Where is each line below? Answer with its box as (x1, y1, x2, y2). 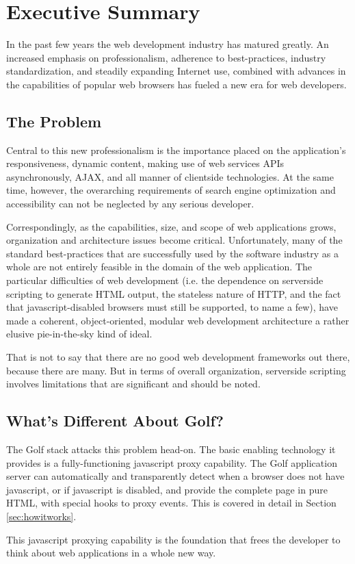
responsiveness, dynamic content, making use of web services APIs (6, 156, 285, 170)
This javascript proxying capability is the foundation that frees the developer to (6, 532, 341, 546)
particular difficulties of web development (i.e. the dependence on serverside (6, 273, 324, 287)
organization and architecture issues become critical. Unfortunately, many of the (6, 233, 343, 247)
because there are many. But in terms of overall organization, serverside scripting (6, 363, 346, 377)
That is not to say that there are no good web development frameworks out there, (6, 350, 350, 364)
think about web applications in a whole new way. (6, 546, 216, 560)
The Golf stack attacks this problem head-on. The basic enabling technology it (6, 442, 336, 456)
